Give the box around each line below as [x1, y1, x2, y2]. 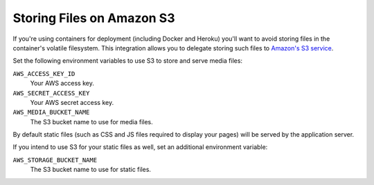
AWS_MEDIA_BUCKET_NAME [12, 108, 90, 117]
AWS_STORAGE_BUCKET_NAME [12, 156, 97, 164]
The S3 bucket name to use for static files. [30, 166, 152, 174]
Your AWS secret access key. [30, 98, 114, 106]
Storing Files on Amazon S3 [12, 10, 176, 26]
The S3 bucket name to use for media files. [30, 117, 154, 126]
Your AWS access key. [30, 79, 95, 88]
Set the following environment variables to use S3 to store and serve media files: [12, 57, 242, 65]
